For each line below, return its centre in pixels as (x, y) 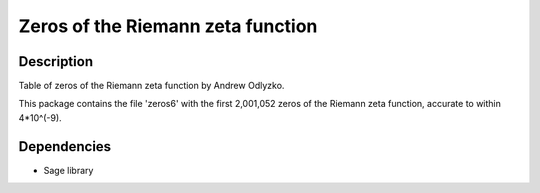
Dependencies (65, 146)
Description (56, 61)
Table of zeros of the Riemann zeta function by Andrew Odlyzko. (151, 86)
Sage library (68, 170)
